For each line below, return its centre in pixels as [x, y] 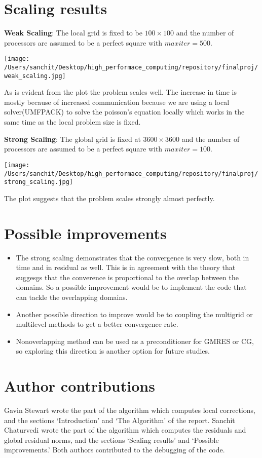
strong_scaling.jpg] [39, 182]
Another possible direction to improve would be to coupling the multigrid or [134, 314]
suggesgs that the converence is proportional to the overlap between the [127, 277]
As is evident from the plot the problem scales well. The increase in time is [121, 92]
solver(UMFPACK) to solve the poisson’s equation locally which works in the [124, 112]
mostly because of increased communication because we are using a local [117, 102]
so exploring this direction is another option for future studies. [113, 351]
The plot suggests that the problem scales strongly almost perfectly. [109, 198]
